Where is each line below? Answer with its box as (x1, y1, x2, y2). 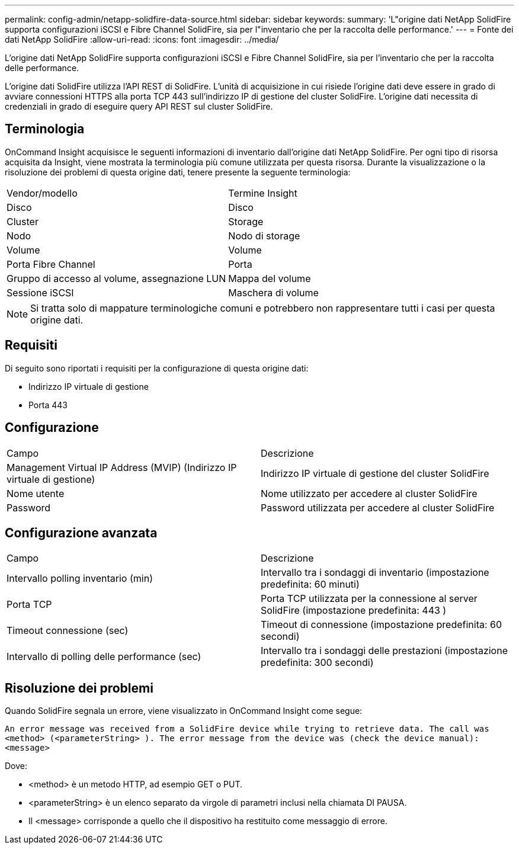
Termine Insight (228, 187, 297, 199)
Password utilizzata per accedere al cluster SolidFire (261, 501, 495, 514)
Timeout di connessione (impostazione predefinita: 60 (261, 619, 502, 631)
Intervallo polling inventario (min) (7, 572, 153, 585)
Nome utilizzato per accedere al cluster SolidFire (261, 487, 478, 499)
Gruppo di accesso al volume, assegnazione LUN (7, 272, 226, 284)
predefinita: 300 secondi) (261, 656, 374, 669)
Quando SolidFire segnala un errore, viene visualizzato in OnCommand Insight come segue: (5, 706, 363, 716)
